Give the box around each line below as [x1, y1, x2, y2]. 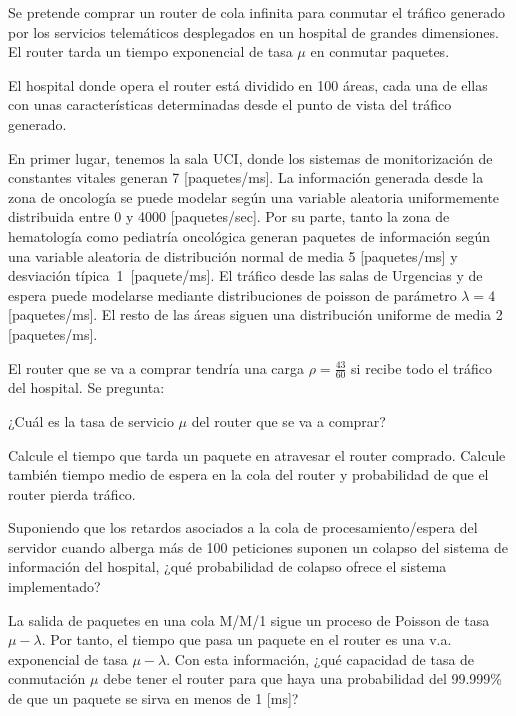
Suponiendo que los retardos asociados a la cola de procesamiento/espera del [8, 517, 478, 538]
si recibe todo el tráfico [351, 357, 493, 378]
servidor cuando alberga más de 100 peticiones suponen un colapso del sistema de [8, 536, 508, 557]
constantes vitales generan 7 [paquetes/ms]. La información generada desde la [8, 167, 484, 188]
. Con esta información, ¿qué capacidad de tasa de [166, 648, 475, 669]
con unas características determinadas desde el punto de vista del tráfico [8, 94, 452, 115]
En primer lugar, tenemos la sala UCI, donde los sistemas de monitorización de [8, 147, 493, 168]
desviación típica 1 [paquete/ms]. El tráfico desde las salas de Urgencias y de [8, 265, 483, 286]
